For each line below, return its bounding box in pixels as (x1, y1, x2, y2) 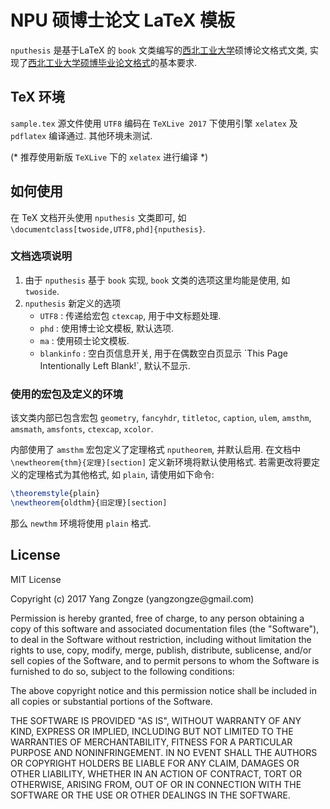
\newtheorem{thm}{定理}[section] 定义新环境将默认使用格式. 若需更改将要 (10, 456, 312, 468)
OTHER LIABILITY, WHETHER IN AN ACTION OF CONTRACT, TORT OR (10, 767, 302, 780)
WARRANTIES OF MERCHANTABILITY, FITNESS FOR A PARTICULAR (10, 736, 293, 748)
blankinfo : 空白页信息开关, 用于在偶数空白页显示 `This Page (39, 347, 288, 359)
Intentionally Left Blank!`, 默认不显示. (39, 359, 191, 371)
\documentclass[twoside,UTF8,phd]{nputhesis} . (10, 222, 206, 235)
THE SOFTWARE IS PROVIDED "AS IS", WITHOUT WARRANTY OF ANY (10, 714, 302, 726)
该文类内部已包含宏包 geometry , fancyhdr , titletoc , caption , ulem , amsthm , (10, 412, 312, 424)
